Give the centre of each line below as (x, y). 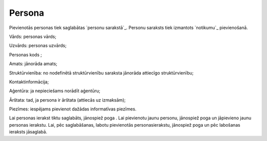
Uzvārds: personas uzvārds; (38, 46)
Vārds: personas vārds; (33, 36)
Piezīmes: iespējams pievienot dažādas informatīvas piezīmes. (73, 109)
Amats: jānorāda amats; (33, 64)
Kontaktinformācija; (29, 82)
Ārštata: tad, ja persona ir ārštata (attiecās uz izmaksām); (67, 100)
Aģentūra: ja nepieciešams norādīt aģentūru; (55, 91)
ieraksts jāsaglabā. (28, 132)
